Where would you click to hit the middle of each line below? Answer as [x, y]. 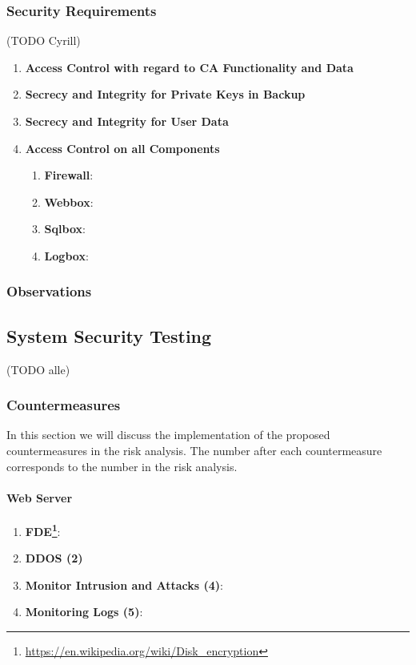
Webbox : [69, 202]
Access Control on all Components [122, 148]
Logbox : [66, 255]
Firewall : [69, 175]
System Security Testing [109, 335]
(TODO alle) [38, 369]
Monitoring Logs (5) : [84, 612]
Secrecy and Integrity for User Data [127, 121]
